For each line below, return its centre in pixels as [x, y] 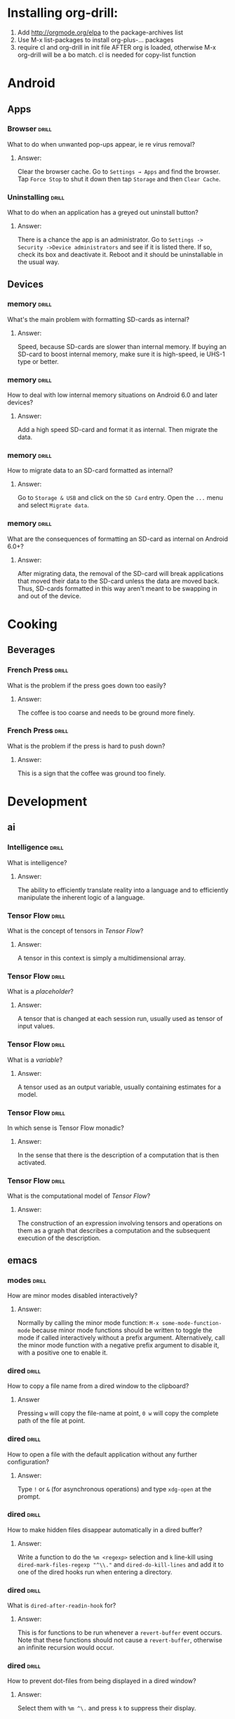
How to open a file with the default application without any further [102, 1454]
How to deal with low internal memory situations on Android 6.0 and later [113, 395]
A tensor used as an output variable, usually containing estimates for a [119, 1087]
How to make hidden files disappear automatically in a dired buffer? [105, 1529]
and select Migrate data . [53, 505]
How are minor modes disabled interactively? [73, 1295]
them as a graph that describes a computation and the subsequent [114, 1231]
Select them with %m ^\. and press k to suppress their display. [107, 1708]
